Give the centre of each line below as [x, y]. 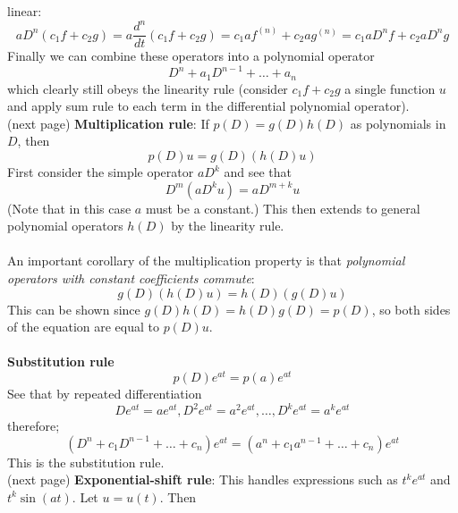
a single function [390, 88]
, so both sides [411, 309]
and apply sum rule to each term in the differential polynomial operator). [208, 106]
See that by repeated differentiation [105, 394]
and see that [258, 172]
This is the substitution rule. [86, 462]
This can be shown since [74, 309]
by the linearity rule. [228, 226]
